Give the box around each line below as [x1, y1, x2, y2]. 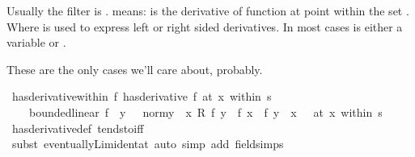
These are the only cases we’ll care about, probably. [6, 60, 263, 77]
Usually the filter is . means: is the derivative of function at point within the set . [6, 2, 409, 19]
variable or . [6, 34, 66, 51]
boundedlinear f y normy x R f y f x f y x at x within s [28, 103, 383, 120]
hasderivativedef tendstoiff [11, 119, 144, 136]
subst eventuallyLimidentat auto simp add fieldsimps [11, 135, 284, 152]
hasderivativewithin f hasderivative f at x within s [11, 88, 272, 105]
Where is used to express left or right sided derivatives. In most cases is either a [6, 18, 403, 35]
